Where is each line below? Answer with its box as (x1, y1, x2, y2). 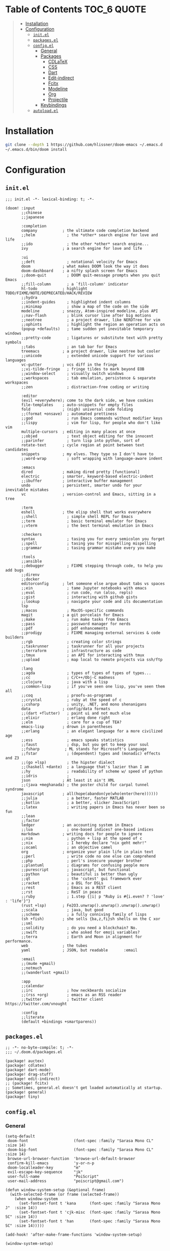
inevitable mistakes (5, 487, 49, 492)
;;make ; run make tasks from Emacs (21, 617, 129, 622)
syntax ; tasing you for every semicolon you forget (21, 536, 165, 541)
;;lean (21, 813, 36, 818)
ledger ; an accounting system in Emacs (21, 822, 133, 828)
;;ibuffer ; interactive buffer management (21, 478, 133, 483)
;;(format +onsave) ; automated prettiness (21, 411, 117, 416)
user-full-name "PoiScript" (7, 1174, 99, 1179)
